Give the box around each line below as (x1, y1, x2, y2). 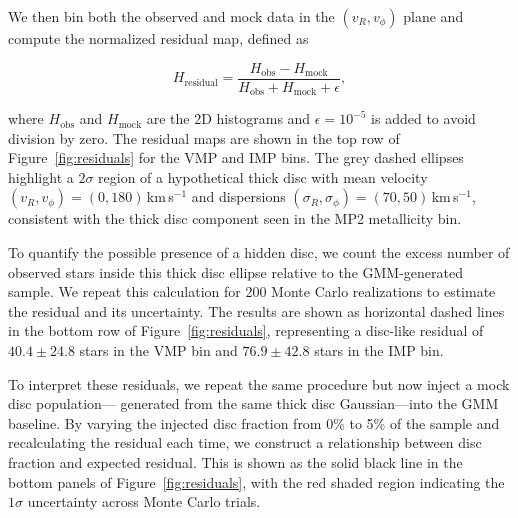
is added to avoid (371, 108, 476, 129)
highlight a (8, 166, 74, 187)
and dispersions (191, 186, 286, 207)
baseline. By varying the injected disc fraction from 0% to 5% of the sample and (8, 412, 500, 433)
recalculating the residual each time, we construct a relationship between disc (8, 432, 482, 453)
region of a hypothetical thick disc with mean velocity (98, 166, 428, 187)
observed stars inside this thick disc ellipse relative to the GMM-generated (8, 261, 463, 282)
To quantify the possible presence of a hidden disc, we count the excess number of (8, 242, 510, 263)
